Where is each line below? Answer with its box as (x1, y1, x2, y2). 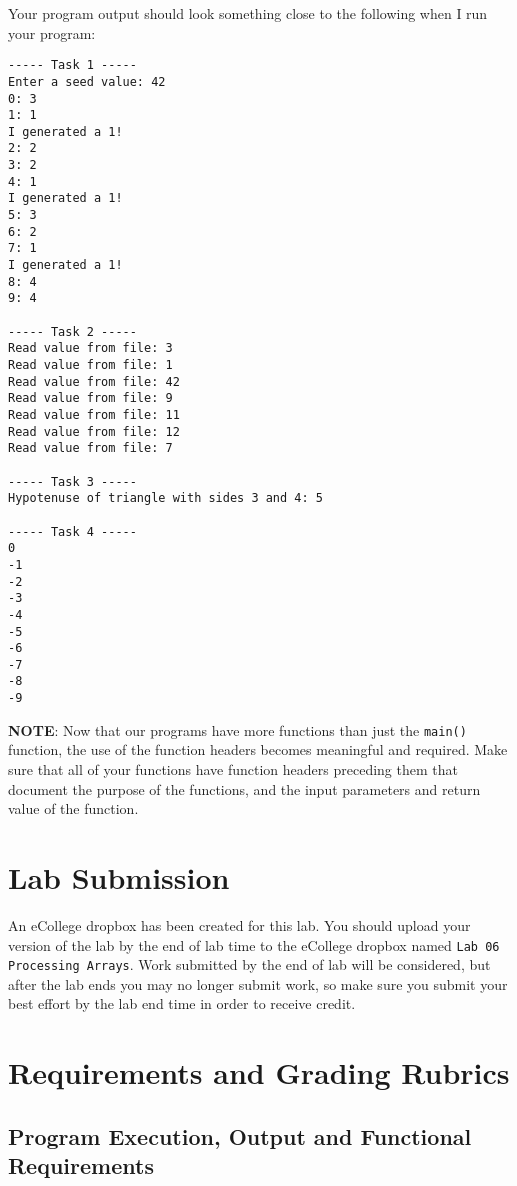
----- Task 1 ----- (8, 58, 137, 73)
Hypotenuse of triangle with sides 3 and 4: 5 (8, 491, 323, 506)
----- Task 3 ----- (8, 474, 137, 489)
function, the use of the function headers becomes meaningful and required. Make (8, 739, 508, 760)
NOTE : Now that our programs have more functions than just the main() (8, 719, 467, 740)
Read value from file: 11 (8, 407, 180, 422)
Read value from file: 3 (8, 341, 173, 356)
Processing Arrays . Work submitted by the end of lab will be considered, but (8, 954, 491, 975)
